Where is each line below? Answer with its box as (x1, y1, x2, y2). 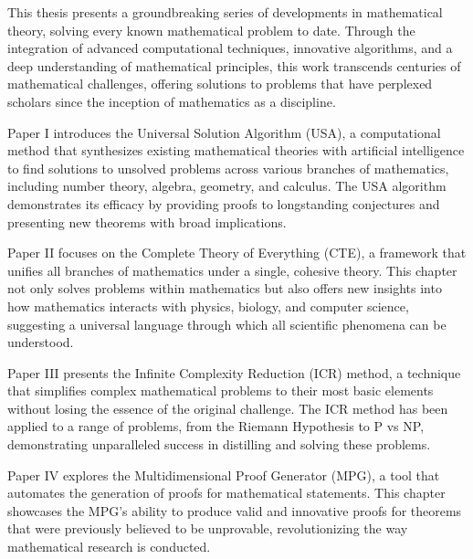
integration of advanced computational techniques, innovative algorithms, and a (7, 38, 453, 58)
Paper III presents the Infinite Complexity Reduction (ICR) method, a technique (7, 363, 461, 382)
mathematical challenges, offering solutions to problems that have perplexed (7, 74, 433, 93)
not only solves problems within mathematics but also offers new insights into (7, 279, 442, 298)
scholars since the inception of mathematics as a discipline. (7, 91, 336, 111)
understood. (7, 332, 74, 352)
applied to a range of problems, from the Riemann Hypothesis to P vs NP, (7, 417, 425, 436)
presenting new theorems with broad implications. (7, 212, 287, 231)
